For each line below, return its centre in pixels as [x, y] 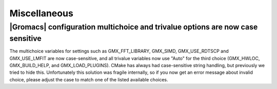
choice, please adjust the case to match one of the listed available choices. [89, 79]
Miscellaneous [42, 13]
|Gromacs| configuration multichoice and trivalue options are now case [134, 27]
